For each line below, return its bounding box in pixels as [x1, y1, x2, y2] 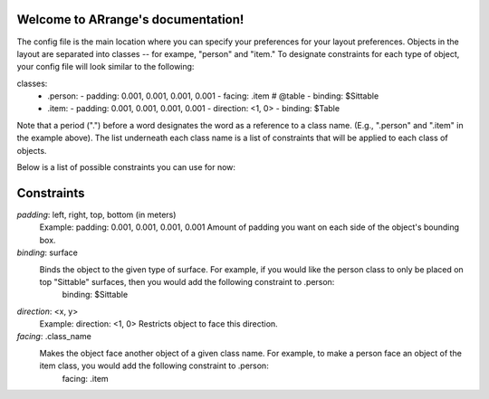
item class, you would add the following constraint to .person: [39, 360, 269, 371]
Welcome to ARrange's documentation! [16, 12, 244, 27]
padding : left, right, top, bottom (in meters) [16, 209, 177, 220]
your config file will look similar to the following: [16, 62, 195, 72]
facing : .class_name [16, 331, 92, 342]
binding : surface [16, 247, 79, 258]
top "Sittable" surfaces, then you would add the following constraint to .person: [39, 276, 335, 287]
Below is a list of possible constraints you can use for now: [16, 162, 235, 173]
